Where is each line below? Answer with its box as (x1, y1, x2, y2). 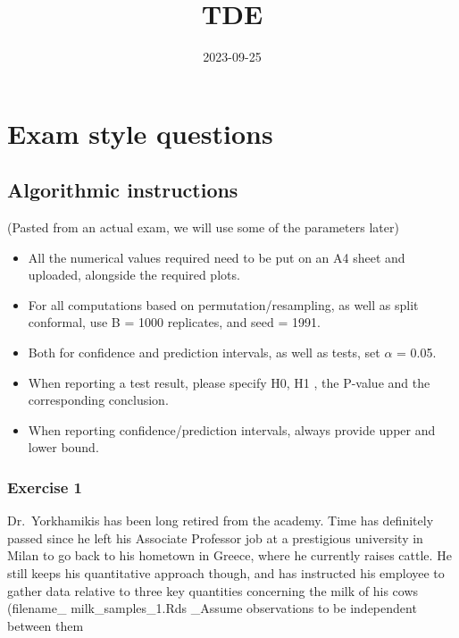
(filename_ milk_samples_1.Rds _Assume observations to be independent (7, 599, 417, 617)
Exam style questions (7, 114, 273, 151)
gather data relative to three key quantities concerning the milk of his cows (7, 581, 419, 600)
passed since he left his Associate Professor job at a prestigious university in (7, 528, 423, 547)
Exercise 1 (7, 475, 82, 498)
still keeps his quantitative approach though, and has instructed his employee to (7, 564, 445, 583)
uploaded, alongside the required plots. (28, 265, 240, 284)
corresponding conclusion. (28, 390, 169, 409)
